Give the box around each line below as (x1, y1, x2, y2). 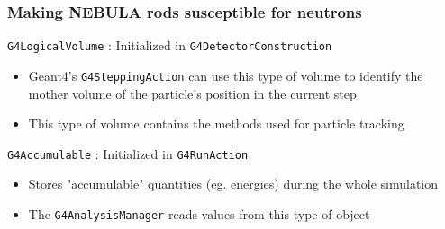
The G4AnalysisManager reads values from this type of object (28, 204, 370, 223)
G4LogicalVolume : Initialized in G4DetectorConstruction (7, 36, 332, 55)
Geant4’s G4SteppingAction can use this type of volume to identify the (28, 66, 423, 84)
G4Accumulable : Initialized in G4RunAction (7, 144, 249, 163)
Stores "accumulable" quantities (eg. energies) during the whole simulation (28, 174, 439, 193)
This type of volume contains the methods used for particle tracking (28, 114, 404, 133)
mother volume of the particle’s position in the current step (28, 84, 357, 102)
